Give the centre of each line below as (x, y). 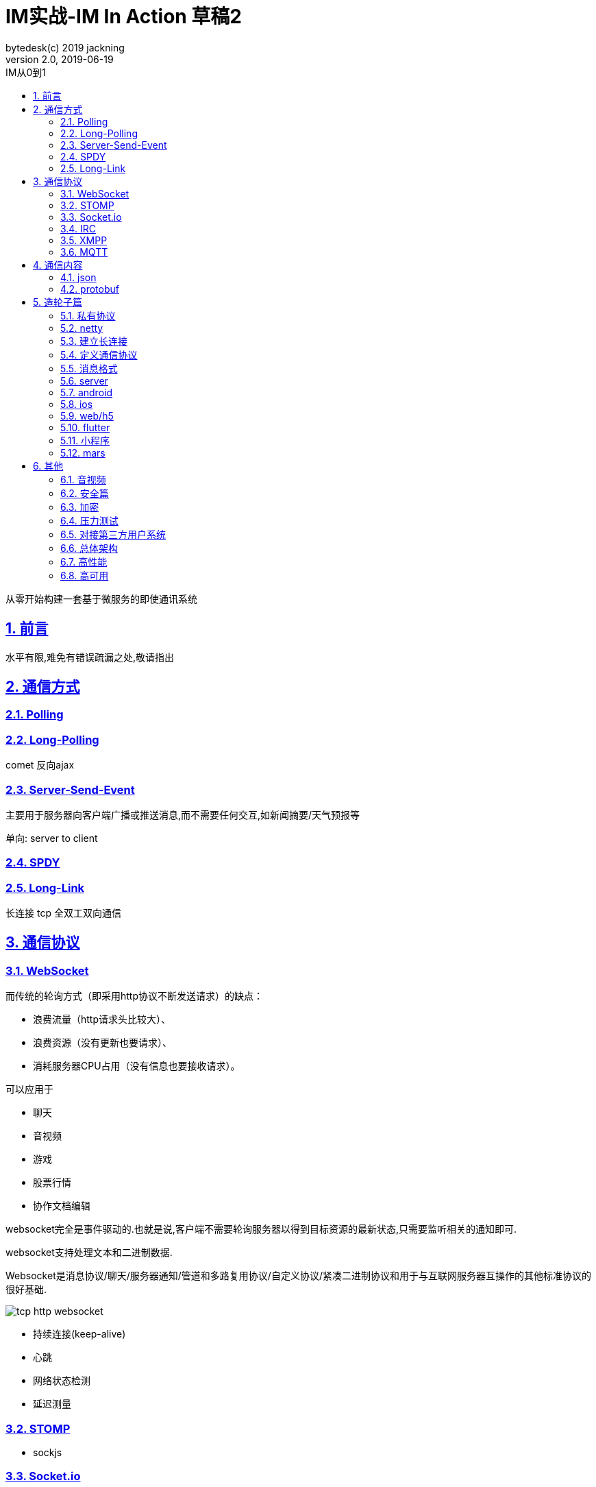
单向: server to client (52, 838)
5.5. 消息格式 (89, 368)
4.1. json (78, 277)
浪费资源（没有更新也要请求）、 (102, 1043)
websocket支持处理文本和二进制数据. (89, 1253)
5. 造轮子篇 (58, 302)
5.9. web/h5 (87, 415)
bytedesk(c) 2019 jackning (65, 47)
